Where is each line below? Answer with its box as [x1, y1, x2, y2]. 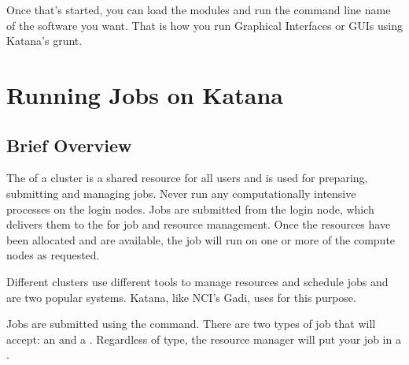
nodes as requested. [6, 247, 100, 263]
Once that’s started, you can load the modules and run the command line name [6, 2, 391, 17]
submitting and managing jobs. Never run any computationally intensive [6, 184, 356, 201]
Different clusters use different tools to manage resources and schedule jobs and [6, 273, 389, 289]
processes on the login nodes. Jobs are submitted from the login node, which [6, 200, 374, 217]
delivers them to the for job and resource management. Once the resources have [6, 216, 391, 233]
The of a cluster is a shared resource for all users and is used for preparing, [6, 169, 368, 186]
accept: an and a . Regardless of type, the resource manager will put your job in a [6, 330, 401, 347]
